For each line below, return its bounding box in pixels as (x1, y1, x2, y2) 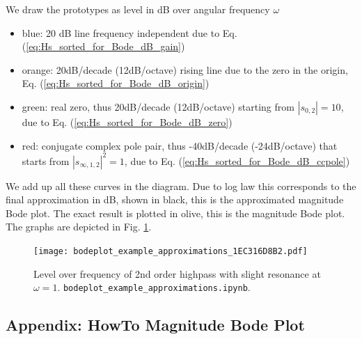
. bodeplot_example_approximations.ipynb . (57, 280, 251, 294)
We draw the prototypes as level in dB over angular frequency (6, 2, 270, 16)
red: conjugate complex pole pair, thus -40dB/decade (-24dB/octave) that (22, 138, 338, 152)
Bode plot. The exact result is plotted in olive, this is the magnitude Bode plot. (6, 205, 345, 220)
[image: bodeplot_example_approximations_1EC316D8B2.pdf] (33, 246, 308, 257)
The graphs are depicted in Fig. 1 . (6, 219, 152, 234)
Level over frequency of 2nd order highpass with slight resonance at (33, 266, 321, 281)
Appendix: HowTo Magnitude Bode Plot (6, 314, 305, 336)
